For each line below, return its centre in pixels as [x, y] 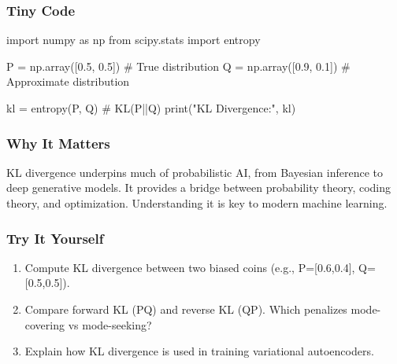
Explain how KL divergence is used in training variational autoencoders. [199, 351]
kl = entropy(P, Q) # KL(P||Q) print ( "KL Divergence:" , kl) [151, 108]
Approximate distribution [68, 81]
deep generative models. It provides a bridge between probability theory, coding [199, 188]
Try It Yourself [55, 238]
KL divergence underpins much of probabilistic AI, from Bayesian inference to [195, 172]
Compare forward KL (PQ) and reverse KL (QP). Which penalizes [186, 309]
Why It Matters [58, 143]
